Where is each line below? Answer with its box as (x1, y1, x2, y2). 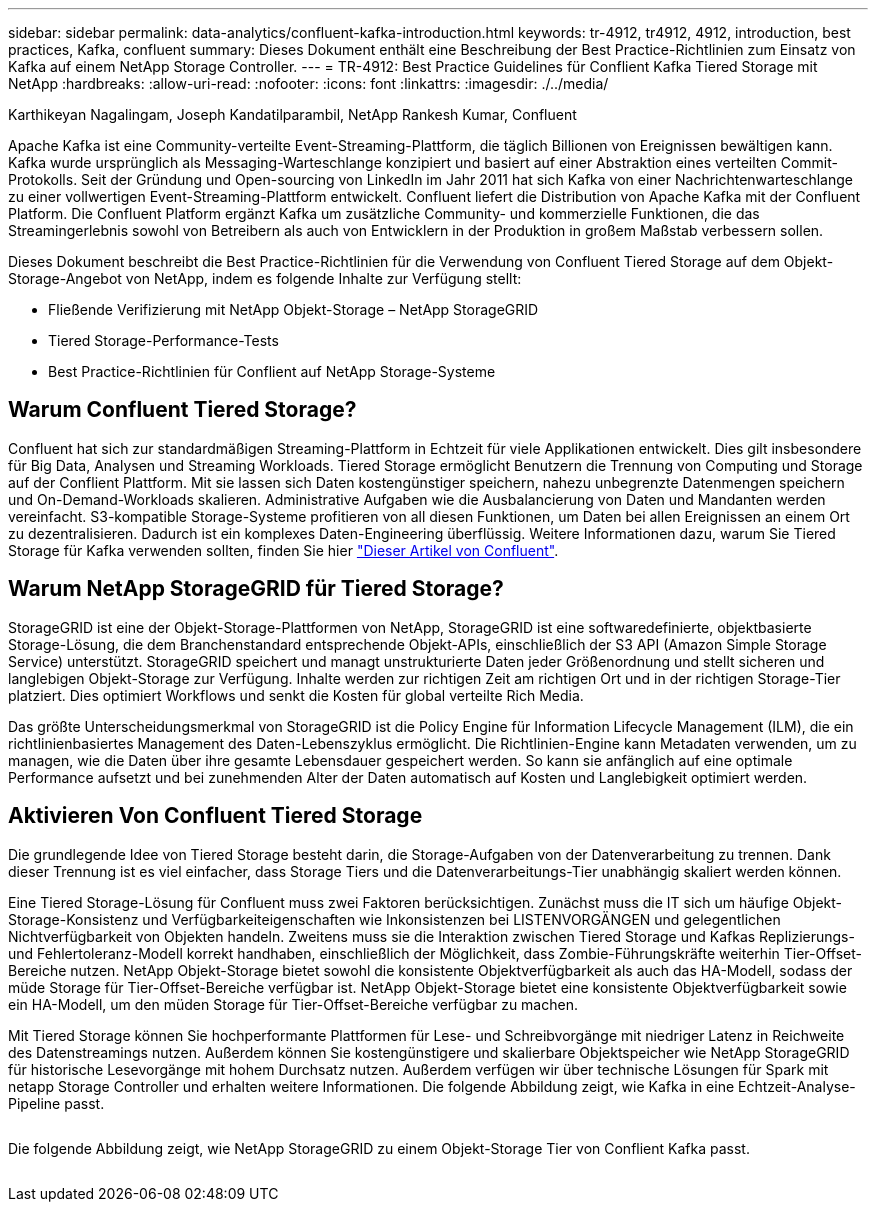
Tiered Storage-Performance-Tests (48, 332, 279, 349)
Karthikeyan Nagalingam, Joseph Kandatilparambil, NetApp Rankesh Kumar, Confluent (8, 106, 577, 123)
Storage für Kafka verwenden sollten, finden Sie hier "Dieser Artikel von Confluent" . (8, 541, 559, 559)
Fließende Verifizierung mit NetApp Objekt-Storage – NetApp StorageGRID (48, 301, 539, 318)
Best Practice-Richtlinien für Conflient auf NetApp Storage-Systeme (48, 363, 496, 380)
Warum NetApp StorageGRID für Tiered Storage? (8, 576, 504, 602)
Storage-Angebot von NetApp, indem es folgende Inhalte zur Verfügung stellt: (8, 270, 522, 287)
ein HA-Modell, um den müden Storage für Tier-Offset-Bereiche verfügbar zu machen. (8, 995, 578, 1013)
